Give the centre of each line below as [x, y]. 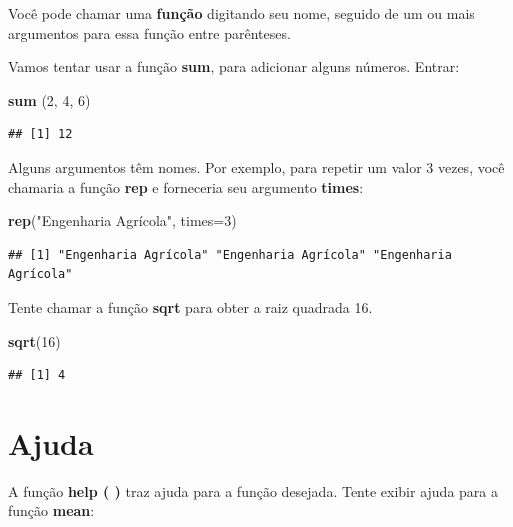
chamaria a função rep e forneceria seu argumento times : [186, 186]
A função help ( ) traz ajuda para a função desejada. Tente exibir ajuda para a [253, 490]
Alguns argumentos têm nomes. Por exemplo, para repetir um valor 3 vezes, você [256, 166]
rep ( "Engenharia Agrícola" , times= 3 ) [122, 220]
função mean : [51, 510]
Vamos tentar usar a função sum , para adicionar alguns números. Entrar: [234, 66]
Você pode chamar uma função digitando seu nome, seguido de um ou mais [241, 13]
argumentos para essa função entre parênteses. [149, 32]
